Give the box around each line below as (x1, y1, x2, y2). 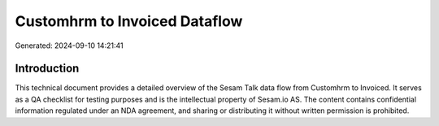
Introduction (15, 62, 80, 76)
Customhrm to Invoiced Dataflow (15, 12, 243, 30)
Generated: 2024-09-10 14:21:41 (15, 41, 124, 50)
